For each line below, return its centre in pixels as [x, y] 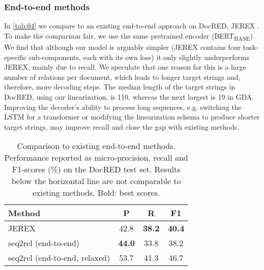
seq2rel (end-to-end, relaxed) [59, 258]
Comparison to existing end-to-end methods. [96, 146]
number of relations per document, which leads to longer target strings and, [122, 77]
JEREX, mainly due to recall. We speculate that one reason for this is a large [125, 67]
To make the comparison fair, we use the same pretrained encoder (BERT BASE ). [129, 36]
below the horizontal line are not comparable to [96, 181]
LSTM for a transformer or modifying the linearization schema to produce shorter [132, 117]
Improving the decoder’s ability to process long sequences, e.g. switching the [123, 107]
